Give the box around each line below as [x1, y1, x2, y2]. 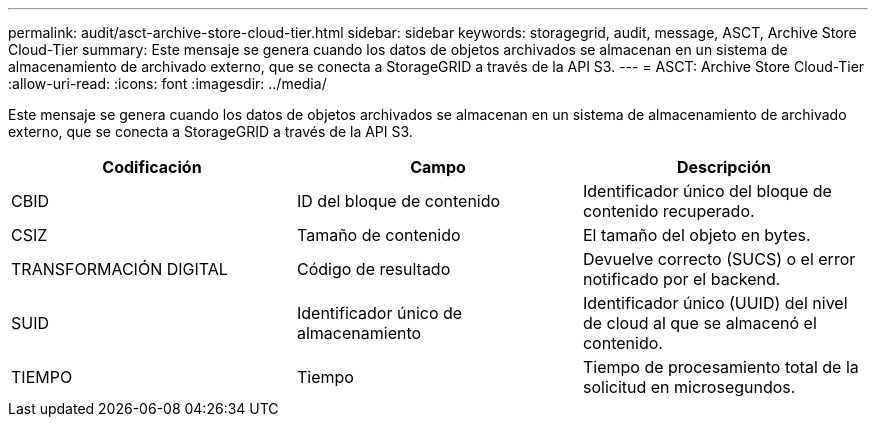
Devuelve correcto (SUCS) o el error [582, 249, 856, 269]
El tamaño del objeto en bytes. [582, 225, 811, 245]
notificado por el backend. [582, 269, 781, 289]
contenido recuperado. [582, 201, 755, 221]
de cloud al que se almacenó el [582, 313, 817, 333]
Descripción [676, 157, 771, 177]
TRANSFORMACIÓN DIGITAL [11, 259, 228, 279]
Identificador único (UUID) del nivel [582, 293, 848, 313]
